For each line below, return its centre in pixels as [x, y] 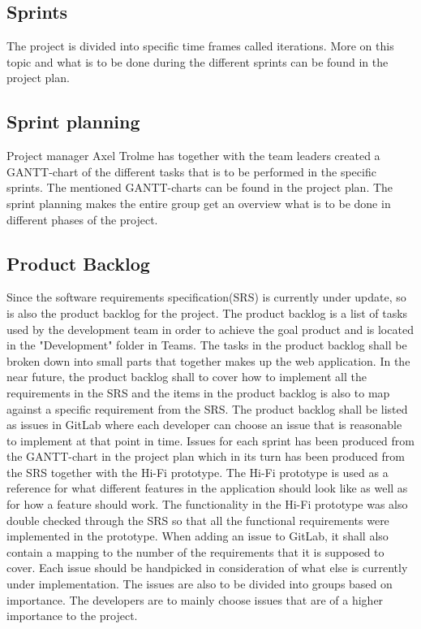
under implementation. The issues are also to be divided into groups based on [200, 584]
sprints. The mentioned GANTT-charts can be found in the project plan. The [200, 187]
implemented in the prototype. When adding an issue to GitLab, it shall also [198, 536]
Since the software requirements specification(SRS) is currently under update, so [206, 297]
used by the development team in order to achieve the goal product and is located [210, 329]
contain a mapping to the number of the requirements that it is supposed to [195, 551]
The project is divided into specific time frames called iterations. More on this [200, 46]
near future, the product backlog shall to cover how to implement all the [187, 377]
